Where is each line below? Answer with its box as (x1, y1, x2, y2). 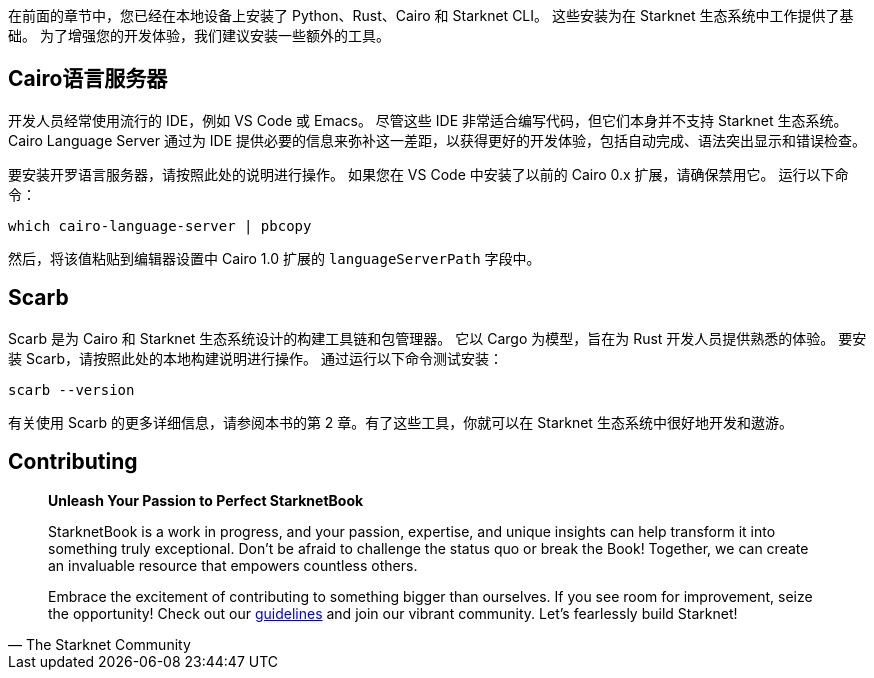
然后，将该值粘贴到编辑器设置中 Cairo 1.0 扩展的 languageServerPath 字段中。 (8, 249, 541, 267)
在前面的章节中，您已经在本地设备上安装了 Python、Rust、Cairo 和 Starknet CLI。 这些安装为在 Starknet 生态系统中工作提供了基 (8, 7, 854, 24)
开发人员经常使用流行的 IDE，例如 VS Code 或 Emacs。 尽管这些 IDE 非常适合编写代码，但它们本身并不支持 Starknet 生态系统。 (8, 111, 848, 129)
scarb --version (8, 381, 135, 398)
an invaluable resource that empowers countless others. (48, 556, 418, 574)
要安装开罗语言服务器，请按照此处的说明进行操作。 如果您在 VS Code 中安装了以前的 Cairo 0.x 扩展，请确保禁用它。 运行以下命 (8, 165, 849, 183)
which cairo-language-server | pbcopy (8, 217, 312, 234)
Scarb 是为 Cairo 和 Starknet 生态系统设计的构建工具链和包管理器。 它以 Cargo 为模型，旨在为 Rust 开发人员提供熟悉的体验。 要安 (8, 329, 867, 347)
